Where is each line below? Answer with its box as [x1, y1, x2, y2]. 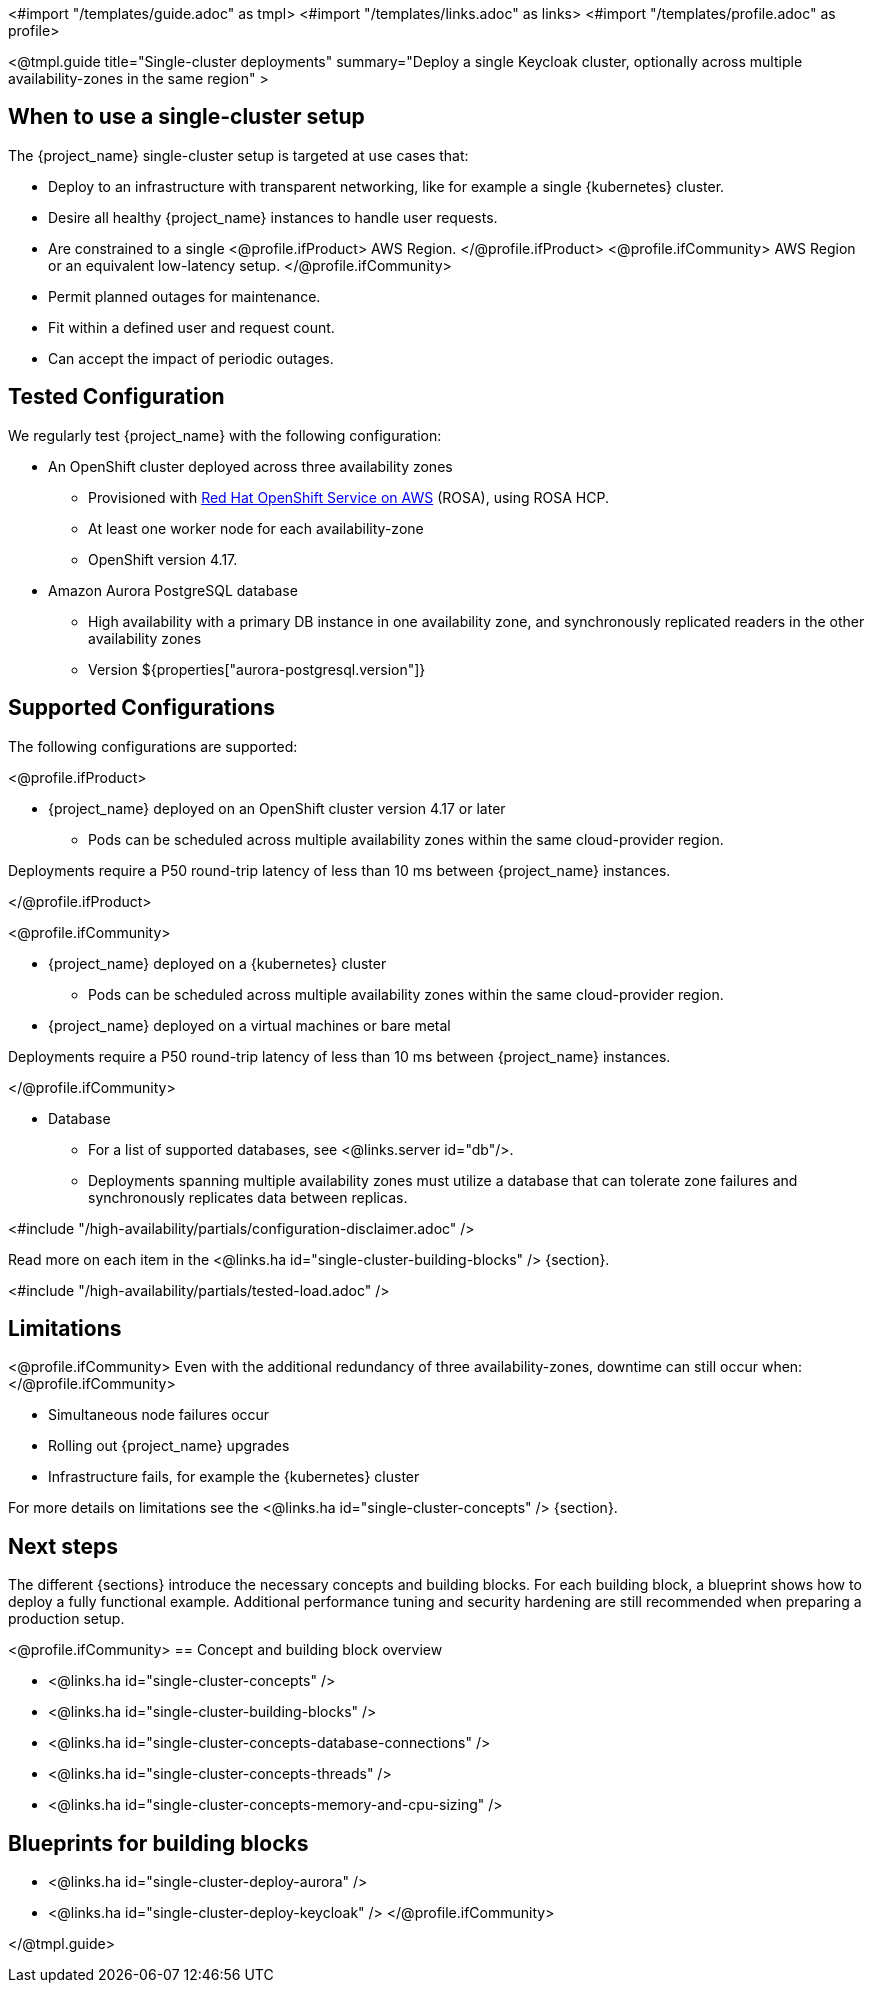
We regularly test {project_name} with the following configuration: [8, 426, 442, 444]
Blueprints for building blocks [8, 1830, 309, 1856]
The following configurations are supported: [8, 737, 298, 755]
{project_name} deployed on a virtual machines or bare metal [48, 1016, 451, 1034]
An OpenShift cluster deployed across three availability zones [48, 457, 453, 475]
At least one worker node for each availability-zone [88, 519, 424, 537]
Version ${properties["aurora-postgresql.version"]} [88, 660, 426, 678]
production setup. [8, 1610, 125, 1628]
